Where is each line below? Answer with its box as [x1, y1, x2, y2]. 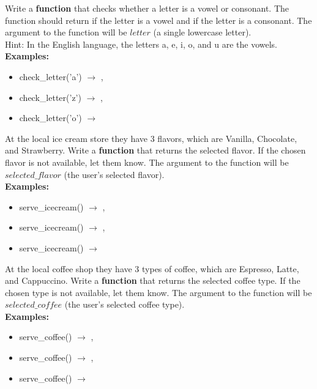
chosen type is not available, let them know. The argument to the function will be [5, 286, 312, 298]
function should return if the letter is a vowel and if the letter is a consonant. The [5, 13, 312, 26]
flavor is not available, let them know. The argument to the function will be [5, 155, 289, 168]
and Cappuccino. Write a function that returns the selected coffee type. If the [5, 274, 300, 287]
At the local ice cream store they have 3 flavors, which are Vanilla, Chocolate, [5, 132, 297, 144]
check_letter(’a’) [19, 70, 82, 83]
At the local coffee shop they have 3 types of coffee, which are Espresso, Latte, [5, 262, 299, 275]
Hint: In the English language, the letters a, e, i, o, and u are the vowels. [5, 37, 277, 50]
